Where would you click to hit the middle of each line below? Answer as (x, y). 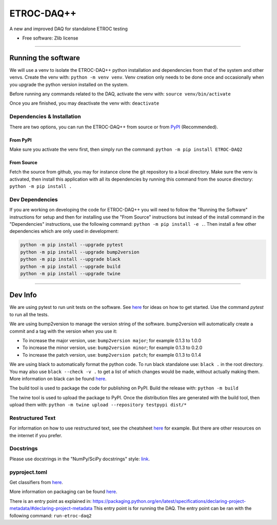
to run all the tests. (29, 314)
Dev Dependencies (34, 199)
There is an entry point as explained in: (51, 501)
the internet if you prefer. (36, 435)
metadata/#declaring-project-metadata (51, 509)
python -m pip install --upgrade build (70, 266)
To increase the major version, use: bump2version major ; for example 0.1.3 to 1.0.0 (112, 341)
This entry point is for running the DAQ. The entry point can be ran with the (173, 509)
